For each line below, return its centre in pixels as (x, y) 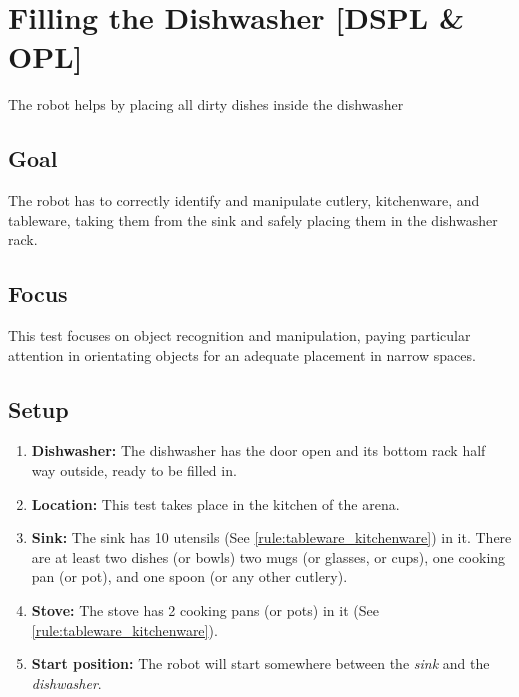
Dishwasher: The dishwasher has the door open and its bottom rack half (258, 450)
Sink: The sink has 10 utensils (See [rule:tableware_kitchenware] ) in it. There (271, 537)
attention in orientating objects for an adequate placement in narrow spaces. (242, 354)
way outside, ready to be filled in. (134, 470)
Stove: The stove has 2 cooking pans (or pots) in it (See (205, 610)
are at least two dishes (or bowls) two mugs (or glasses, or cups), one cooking (268, 556)
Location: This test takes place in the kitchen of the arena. (215, 503)
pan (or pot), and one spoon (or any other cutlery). (189, 576)
